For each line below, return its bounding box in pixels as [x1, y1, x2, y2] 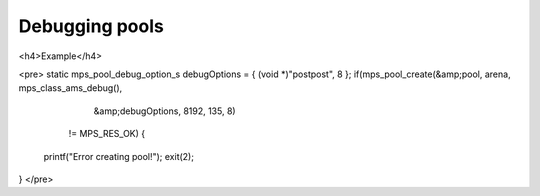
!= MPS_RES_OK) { [68, 128, 146, 140]
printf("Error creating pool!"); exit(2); [43, 150, 195, 162]
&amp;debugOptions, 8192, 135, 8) [93, 105, 236, 117]
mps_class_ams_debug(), [18, 82, 123, 94]
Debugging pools [18, 15, 164, 37]
